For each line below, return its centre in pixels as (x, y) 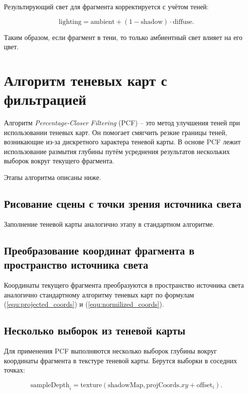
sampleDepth (50, 385)
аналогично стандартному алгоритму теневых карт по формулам (99, 294)
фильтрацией (45, 99)
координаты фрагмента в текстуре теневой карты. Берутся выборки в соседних (121, 360)
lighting (70, 22)
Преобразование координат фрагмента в (99, 250)
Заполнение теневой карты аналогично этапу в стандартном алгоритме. (109, 224)
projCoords (163, 385)
